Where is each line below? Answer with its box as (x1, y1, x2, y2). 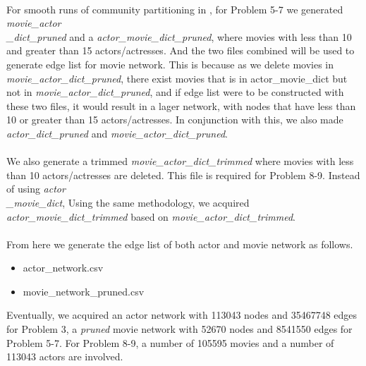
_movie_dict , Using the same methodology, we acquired (6, 195, 250, 209)
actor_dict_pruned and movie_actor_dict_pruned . (6, 126, 228, 140)
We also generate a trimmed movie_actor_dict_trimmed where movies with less (6, 154, 354, 169)
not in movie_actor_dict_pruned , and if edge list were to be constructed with (6, 85, 344, 99)
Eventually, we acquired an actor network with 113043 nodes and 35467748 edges (6, 307, 358, 322)
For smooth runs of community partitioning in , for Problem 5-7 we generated (6, 1, 343, 16)
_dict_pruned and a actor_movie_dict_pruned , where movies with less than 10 (6, 29, 352, 44)
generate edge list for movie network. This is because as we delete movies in (6, 56, 334, 71)
